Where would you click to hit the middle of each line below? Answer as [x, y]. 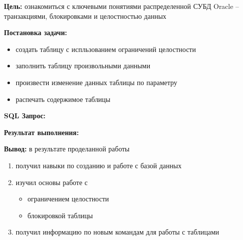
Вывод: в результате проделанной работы [67, 149]
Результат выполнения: [41, 132]
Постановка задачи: [36, 32]
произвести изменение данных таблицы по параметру [96, 82]
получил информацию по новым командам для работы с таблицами [117, 232]
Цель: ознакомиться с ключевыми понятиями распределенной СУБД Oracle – [121, 6]
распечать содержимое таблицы [63, 99]
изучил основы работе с [52, 182]
